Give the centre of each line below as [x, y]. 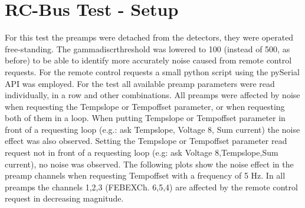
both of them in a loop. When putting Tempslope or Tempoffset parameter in [145, 118]
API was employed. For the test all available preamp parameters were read [140, 83]
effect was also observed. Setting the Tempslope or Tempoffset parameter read [146, 141]
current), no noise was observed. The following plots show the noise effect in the [149, 164]
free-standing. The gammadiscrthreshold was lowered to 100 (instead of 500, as [147, 48]
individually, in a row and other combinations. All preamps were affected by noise [152, 95]
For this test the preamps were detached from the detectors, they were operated [149, 37]
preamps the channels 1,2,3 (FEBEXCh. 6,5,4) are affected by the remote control [151, 187]
